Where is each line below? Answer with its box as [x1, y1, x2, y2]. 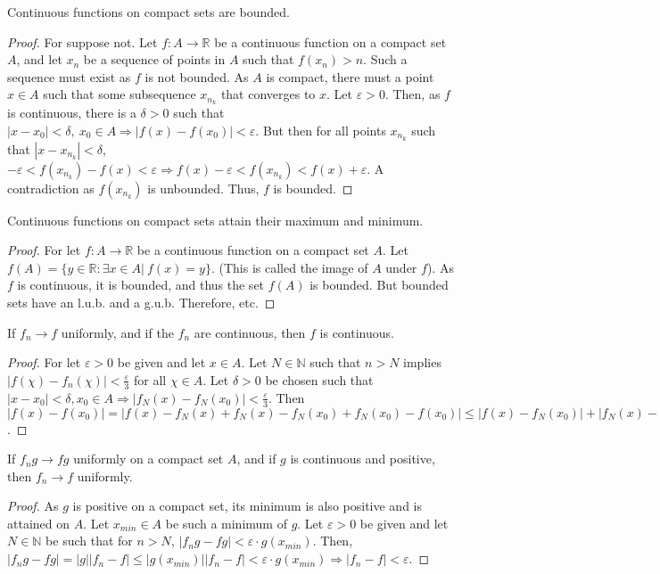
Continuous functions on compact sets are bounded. [7, 3, 290, 20]
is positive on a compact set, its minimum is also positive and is [72, 496, 422, 515]
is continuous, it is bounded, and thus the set [17, 275, 265, 294]
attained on [7, 513, 70, 532]
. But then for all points [255, 120, 386, 139]
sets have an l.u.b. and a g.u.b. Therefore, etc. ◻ [7, 293, 276, 312]
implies [403, 353, 441, 372]
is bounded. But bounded [309, 275, 449, 294]
